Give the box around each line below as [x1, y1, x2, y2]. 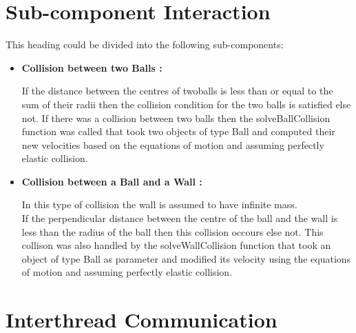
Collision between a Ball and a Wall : [21, 174, 202, 188]
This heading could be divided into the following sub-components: [6, 37, 284, 52]
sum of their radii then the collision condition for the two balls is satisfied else [21, 97, 351, 111]
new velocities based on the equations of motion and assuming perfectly [21, 137, 324, 152]
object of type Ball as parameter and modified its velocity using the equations [21, 251, 351, 265]
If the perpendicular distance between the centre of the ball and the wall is [21, 211, 338, 225]
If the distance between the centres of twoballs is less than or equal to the [21, 83, 333, 98]
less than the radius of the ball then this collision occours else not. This [21, 224, 324, 239]
